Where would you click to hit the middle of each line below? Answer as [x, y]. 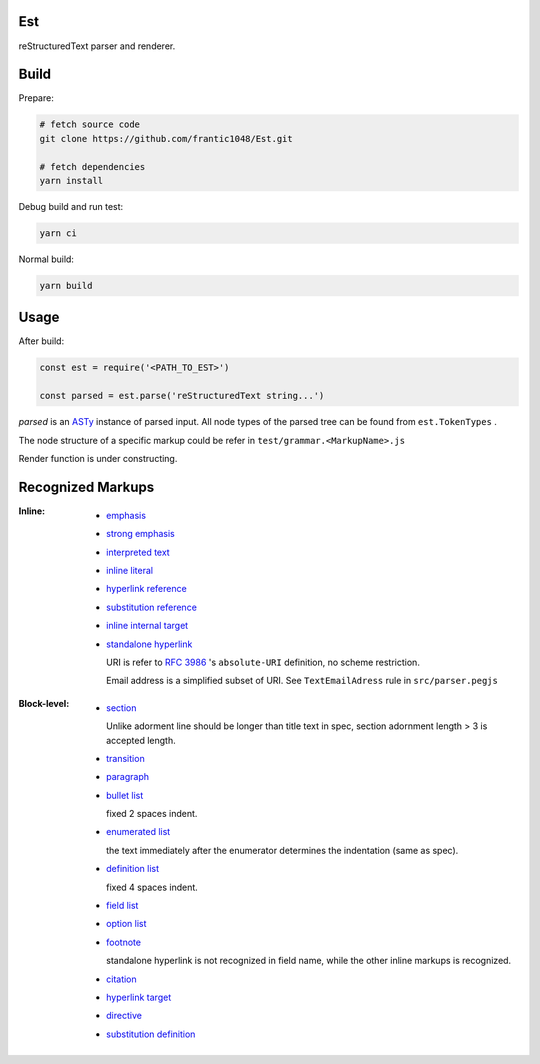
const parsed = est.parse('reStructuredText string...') [182, 396]
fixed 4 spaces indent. [152, 887]
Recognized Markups [86, 486]
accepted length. [141, 740]
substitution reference [151, 607]
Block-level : [44, 703]
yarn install [71, 180]
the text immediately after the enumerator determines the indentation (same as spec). [282, 850]
